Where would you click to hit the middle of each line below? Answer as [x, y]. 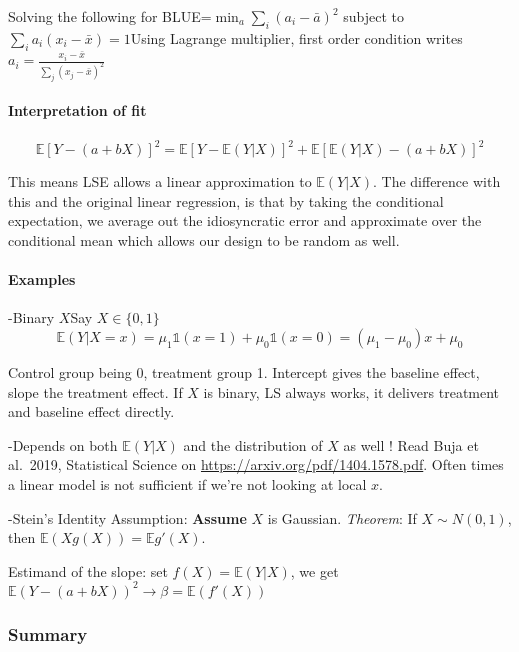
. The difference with [436, 181]
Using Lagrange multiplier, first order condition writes [296, 37]
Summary [48, 633]
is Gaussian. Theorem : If [342, 517]
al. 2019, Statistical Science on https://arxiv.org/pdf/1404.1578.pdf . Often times [256, 464]
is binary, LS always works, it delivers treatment [351, 391]
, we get [314, 570]
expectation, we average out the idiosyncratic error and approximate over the [245, 220]
